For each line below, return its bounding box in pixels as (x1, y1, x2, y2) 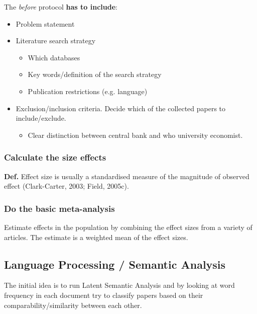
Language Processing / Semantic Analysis (4, 256, 226, 272)
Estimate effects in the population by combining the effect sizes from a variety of (4, 221, 252, 232)
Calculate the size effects (4, 151, 106, 164)
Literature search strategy (16, 35, 96, 46)
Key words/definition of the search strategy (28, 69, 162, 80)
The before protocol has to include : (4, 2, 117, 12)
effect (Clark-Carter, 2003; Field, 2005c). (4, 181, 129, 191)
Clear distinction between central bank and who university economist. (28, 129, 243, 140)
